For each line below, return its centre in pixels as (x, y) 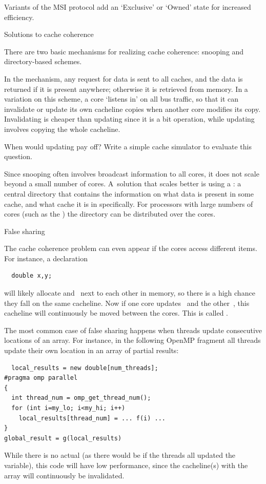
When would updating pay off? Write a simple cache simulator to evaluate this (128, 146)
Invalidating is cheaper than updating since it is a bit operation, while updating (129, 119)
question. (18, 156)
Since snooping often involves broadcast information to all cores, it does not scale (132, 173)
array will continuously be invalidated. (64, 475)
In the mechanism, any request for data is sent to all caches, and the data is (124, 78)
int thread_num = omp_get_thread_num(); (81, 398)
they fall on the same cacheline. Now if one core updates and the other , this (127, 303)
